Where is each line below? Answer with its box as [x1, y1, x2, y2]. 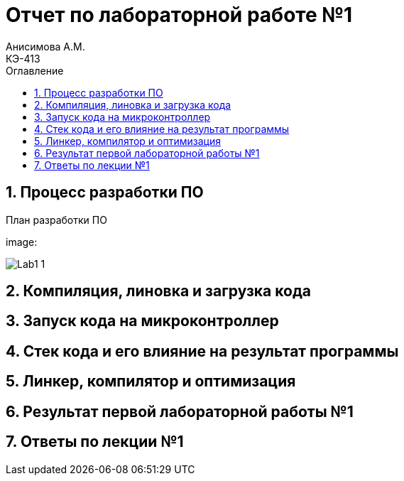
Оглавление [6, 64, 64, 77]
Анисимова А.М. [6, 40, 85, 53]
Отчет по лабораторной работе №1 [6, 3, 353, 27]
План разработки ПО [6, 213, 107, 226]
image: [6, 235, 38, 248]
